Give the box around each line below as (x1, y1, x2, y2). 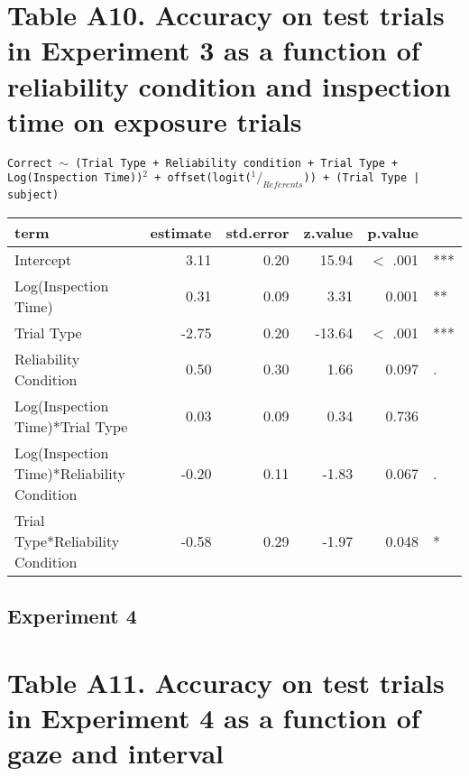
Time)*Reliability (14, 462, 125, 484)
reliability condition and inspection (7, 67, 451, 104)
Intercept (14, 248, 72, 270)
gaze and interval (7, 734, 224, 771)
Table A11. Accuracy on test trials (7, 663, 445, 700)
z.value (303, 221, 354, 243)
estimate (150, 221, 212, 243)
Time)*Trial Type (14, 415, 128, 437)
